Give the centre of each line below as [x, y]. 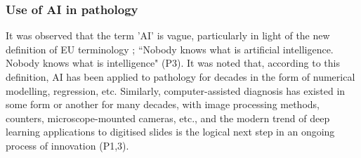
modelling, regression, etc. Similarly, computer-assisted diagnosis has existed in [176, 90]
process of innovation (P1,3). [67, 145]
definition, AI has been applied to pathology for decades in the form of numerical [180, 77]
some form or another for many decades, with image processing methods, [163, 104]
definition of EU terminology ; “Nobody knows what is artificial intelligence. [170, 49]
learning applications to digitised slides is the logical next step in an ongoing [170, 132]
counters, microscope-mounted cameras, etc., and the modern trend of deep [168, 118]
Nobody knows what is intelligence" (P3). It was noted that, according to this [173, 63]
